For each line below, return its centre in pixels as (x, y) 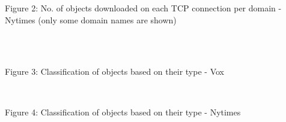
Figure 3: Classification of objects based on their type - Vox (114, 71)
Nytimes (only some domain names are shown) (91, 19)
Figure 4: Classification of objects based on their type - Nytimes (123, 112)
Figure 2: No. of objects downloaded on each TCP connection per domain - (143, 8)
